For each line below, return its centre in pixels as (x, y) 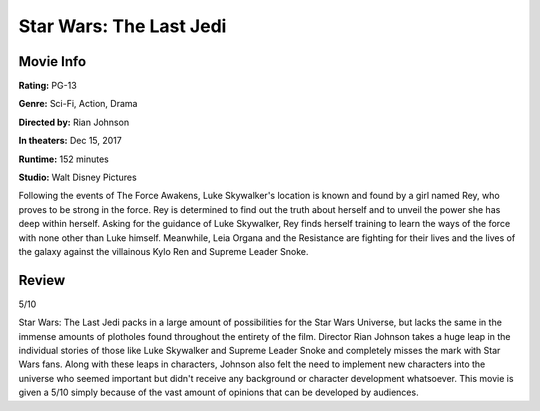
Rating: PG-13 (47, 86)
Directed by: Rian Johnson (74, 122)
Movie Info (52, 61)
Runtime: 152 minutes (63, 159)
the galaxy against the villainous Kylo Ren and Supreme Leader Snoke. (163, 251)
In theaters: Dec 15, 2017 (70, 141)
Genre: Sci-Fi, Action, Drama (78, 104)
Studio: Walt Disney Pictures (77, 177)
